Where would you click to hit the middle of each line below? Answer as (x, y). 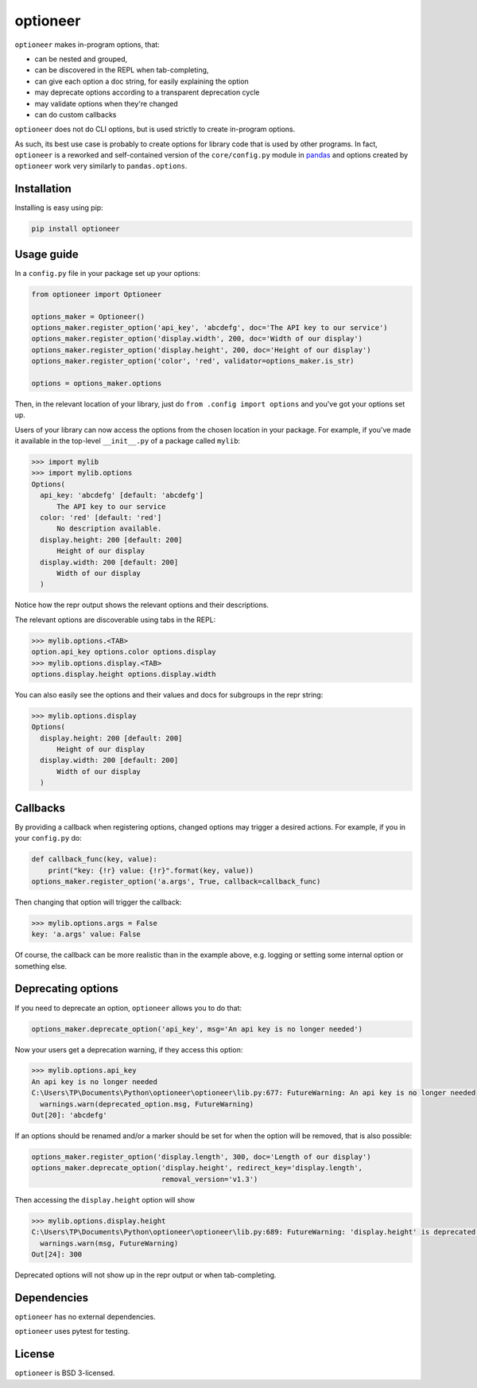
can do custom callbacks (76, 115)
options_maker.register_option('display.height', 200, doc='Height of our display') (201, 350)
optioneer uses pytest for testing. (72, 1332)
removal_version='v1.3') (209, 1179)
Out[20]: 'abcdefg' (69, 1115)
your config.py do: (48, 838)
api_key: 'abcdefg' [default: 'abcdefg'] (122, 496)
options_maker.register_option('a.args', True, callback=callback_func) (176, 881)
